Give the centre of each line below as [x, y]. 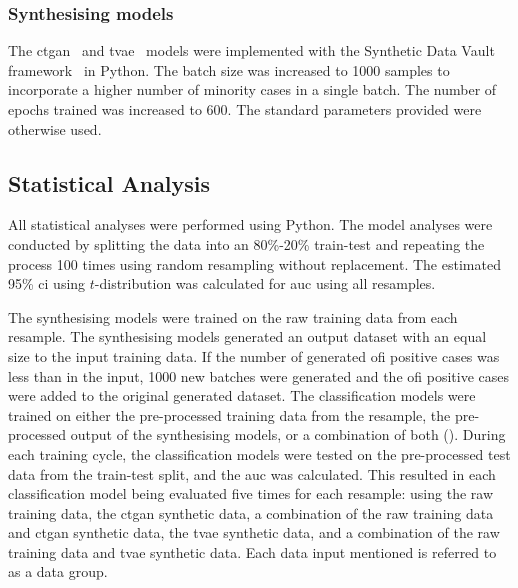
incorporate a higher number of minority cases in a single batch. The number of [252, 89]
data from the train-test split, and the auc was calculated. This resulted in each [252, 473]
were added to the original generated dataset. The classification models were [242, 395]
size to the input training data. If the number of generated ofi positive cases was [254, 355]
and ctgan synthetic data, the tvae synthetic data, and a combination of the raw [254, 532]
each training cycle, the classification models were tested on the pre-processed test [259, 453]
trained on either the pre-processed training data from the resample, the [229, 414]
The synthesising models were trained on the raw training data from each [233, 316]
